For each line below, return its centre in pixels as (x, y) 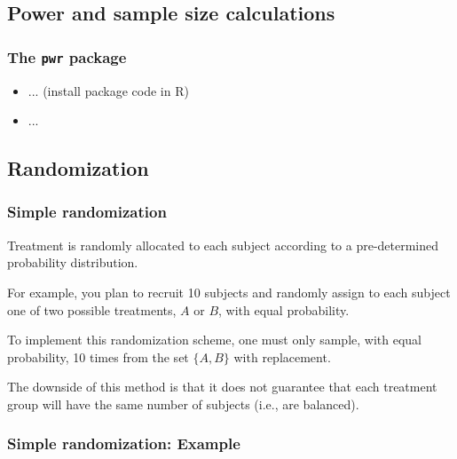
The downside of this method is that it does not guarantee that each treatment (222, 387)
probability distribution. (73, 262)
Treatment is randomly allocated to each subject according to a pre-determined (223, 245)
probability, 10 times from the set (98, 356)
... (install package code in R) (108, 90)
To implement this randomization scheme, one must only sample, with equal (214, 340)
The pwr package (67, 56)
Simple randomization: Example (124, 443)
